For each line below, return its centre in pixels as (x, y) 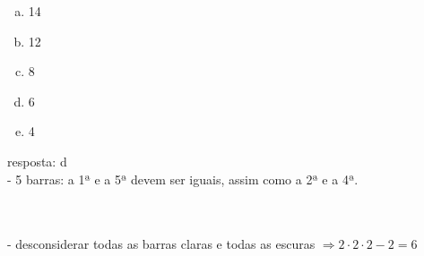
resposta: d (37, 161)
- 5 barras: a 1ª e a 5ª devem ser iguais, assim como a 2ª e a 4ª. (183, 179)
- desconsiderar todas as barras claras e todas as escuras (161, 244)
